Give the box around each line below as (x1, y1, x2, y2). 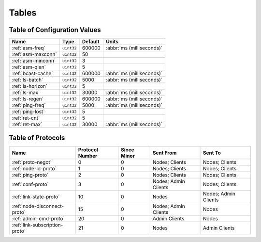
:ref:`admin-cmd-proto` (12, 215, 65, 222)
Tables (9, 7, 37, 18)
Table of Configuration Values (9, 26, 101, 34)
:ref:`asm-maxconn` (12, 51, 58, 58)
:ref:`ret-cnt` (12, 114, 40, 121)
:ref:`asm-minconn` (12, 57, 56, 64)
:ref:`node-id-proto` (12, 165, 57, 172)
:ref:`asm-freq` (12, 45, 45, 51)
